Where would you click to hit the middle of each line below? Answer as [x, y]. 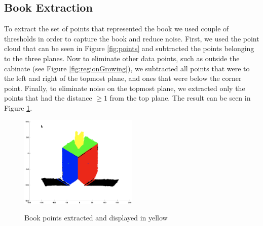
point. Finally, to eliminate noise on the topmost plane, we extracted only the [125, 88]
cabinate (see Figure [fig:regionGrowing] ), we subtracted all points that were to [127, 68]
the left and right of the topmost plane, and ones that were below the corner [123, 78]
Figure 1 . [18, 107]
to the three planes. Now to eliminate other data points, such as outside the [122, 58]
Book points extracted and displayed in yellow [96, 218]
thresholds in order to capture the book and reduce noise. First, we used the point [132, 38]
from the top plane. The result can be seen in [180, 98]
